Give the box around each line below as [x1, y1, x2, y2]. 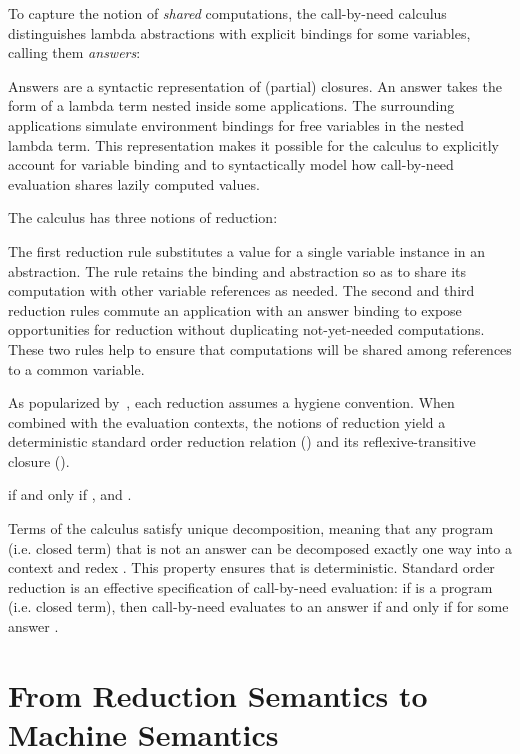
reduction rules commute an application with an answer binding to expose [8, 299, 462, 320]
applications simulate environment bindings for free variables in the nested [8, 114, 464, 135]
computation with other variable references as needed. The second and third [8, 280, 475, 301]
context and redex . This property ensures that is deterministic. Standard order [8, 557, 495, 578]
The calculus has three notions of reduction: [8, 207, 278, 228]
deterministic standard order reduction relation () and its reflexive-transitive [8, 431, 476, 452]
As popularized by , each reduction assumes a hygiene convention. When [8, 392, 455, 413]
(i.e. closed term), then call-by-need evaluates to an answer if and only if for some [8, 596, 509, 617]
